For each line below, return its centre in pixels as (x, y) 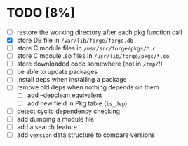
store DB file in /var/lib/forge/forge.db (75, 40)
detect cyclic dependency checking (68, 111)
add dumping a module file (55, 119)
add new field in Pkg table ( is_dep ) (77, 103)
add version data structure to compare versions (86, 135)
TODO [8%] (41, 13)
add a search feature (47, 126)
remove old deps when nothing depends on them (88, 87)
